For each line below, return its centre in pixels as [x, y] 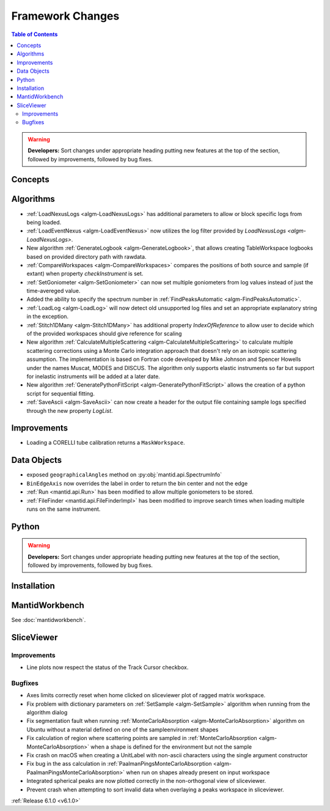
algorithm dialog [47, 713]
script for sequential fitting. [61, 393]
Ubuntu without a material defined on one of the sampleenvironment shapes [123, 729]
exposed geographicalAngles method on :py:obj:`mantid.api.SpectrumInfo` [124, 475]
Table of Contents [35, 34]
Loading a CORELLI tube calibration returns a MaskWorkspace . [106, 443]
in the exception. [48, 317]
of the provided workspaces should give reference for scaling [104, 334]
